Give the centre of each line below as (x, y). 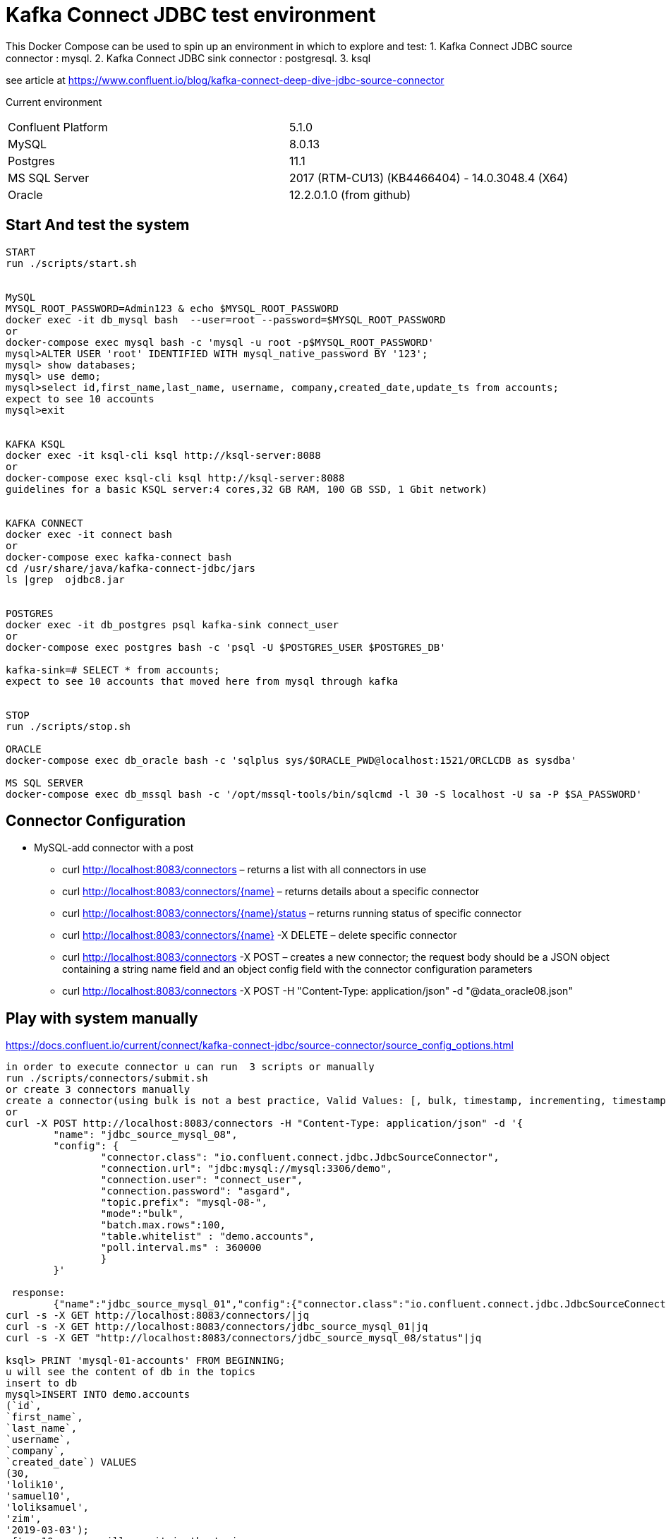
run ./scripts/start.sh (71, 263)
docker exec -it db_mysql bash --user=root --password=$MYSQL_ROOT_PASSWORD (226, 319)
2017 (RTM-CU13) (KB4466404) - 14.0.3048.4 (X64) (429, 178)
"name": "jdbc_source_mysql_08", (145, 1135)
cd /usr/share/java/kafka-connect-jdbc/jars (131, 568)
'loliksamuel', (48, 1508)
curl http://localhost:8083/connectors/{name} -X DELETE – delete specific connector (260, 935)
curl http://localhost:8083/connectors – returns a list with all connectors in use (244, 870)
